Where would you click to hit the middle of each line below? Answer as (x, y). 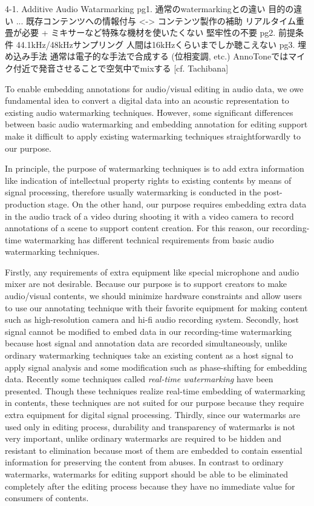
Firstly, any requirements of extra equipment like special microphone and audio (152, 272)
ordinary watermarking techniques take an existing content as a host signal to (149, 355)
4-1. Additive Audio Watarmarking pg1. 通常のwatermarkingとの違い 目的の (149, 8)
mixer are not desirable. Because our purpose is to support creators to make (146, 284)
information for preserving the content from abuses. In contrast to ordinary (144, 462)
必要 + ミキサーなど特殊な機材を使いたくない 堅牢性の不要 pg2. (149, 32)
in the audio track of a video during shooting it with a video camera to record (149, 216)
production (25, 204)
